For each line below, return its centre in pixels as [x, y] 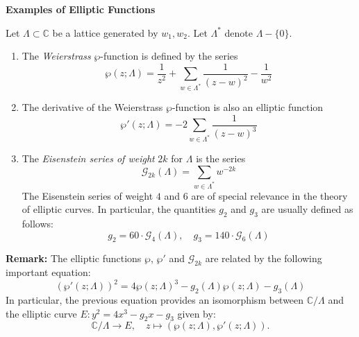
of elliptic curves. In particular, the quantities [119, 209]
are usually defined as [307, 209]
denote [239, 32]
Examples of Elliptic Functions [81, 9]
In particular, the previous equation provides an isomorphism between [155, 300]
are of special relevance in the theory [269, 195]
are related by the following [264, 258]
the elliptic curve [41, 313]
